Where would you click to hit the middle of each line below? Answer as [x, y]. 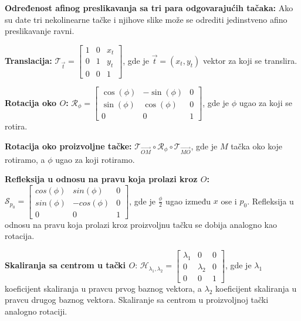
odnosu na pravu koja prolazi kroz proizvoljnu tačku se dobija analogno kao [141, 224]
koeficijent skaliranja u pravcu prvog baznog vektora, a [103, 288]
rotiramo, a [25, 159]
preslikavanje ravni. [40, 31]
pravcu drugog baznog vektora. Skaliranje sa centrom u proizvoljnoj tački [137, 300]
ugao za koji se [266, 102]
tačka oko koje [257, 146]
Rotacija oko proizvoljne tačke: [68, 146]
